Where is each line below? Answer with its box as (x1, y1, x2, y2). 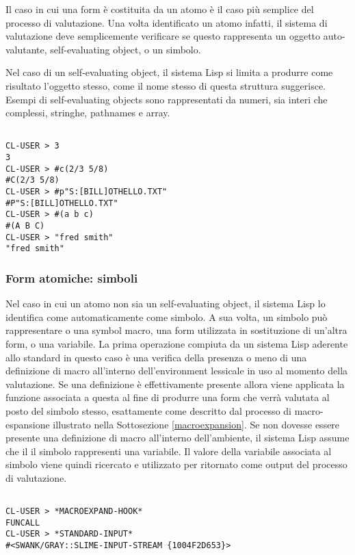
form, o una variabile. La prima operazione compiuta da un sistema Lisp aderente (5, 336, 348, 350)
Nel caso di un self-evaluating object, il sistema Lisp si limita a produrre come (5, 65, 333, 79)
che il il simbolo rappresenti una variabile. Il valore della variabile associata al (5, 443, 332, 458)
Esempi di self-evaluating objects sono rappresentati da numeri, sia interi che (5, 92, 328, 106)
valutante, (5, 42, 47, 56)
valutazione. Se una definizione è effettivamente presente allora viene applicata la (5, 376, 345, 391)
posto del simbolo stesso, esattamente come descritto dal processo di (5, 403, 291, 417)
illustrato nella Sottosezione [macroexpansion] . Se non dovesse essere (53, 417, 340, 431)
